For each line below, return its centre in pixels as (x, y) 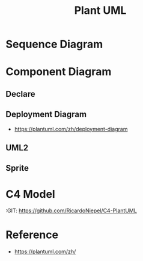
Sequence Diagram (54, 44)
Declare (20, 94)
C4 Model (30, 194)
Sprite (17, 168)
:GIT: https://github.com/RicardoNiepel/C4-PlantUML (71, 210)
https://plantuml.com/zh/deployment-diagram (71, 129)
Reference (32, 235)
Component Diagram (59, 72)
